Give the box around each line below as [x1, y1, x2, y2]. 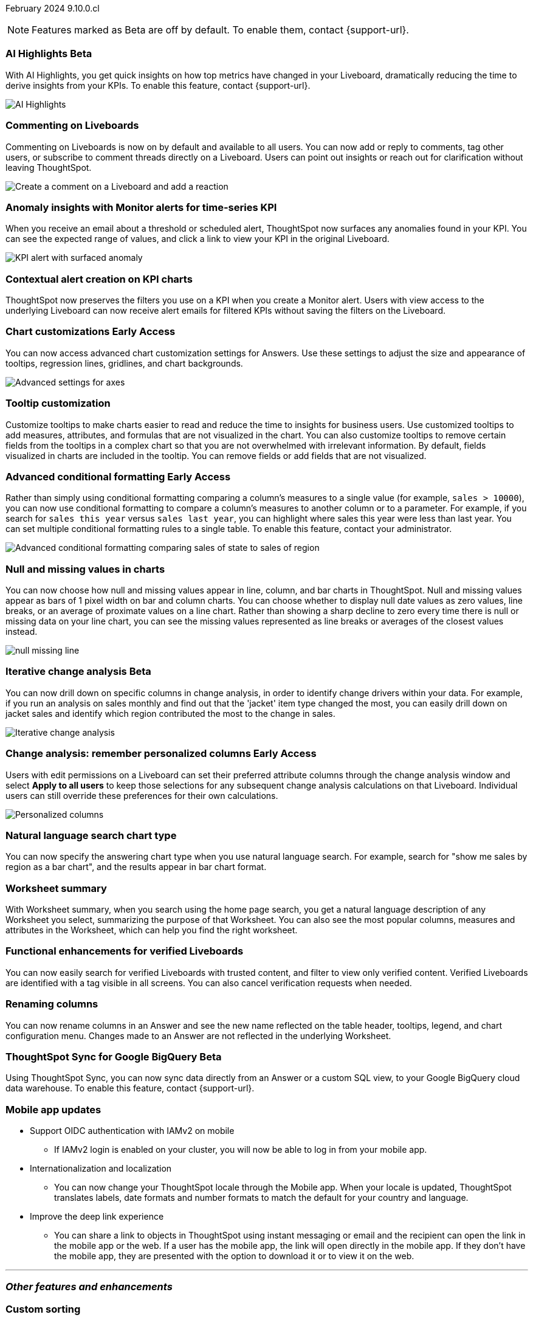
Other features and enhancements [5, 1280, 173, 1293]
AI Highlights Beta [5, 47, 92, 60]
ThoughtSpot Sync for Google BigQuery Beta [5, 1050, 222, 1063]
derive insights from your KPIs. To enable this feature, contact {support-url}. [5, 80, 311, 91]
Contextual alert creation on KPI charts [5, 272, 193, 285]
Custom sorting [5, 1302, 81, 1315]
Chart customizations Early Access [5, 325, 176, 338]
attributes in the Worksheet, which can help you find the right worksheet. [5, 925, 298, 935]
